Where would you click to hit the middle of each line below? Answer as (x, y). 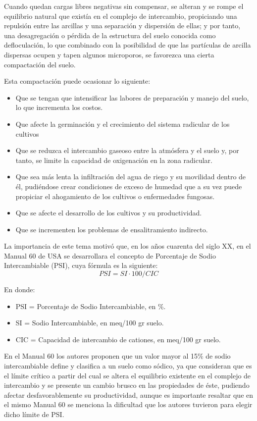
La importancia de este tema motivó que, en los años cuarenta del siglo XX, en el (128, 246)
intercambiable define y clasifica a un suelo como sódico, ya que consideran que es (128, 366)
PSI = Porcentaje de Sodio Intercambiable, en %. (91, 306)
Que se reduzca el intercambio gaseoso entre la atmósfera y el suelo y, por (127, 150)
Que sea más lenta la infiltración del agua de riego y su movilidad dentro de (131, 177)
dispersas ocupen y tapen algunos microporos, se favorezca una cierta (109, 54)
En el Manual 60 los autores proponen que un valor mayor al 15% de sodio (117, 356)
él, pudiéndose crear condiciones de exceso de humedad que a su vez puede (129, 186)
